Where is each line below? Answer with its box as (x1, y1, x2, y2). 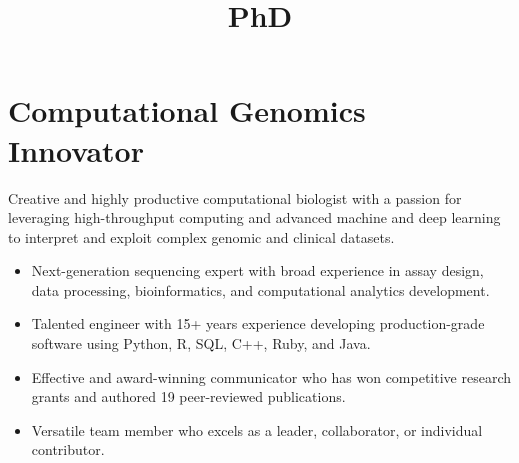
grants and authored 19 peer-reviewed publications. (31, 386, 346, 407)
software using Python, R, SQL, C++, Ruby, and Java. (31, 333, 371, 354)
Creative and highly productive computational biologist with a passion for (8, 187, 462, 208)
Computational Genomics (8, 90, 366, 131)
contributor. (31, 439, 105, 460)
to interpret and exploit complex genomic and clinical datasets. (8, 226, 395, 247)
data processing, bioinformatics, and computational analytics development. (31, 279, 490, 300)
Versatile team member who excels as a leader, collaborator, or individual (31, 419, 483, 440)
